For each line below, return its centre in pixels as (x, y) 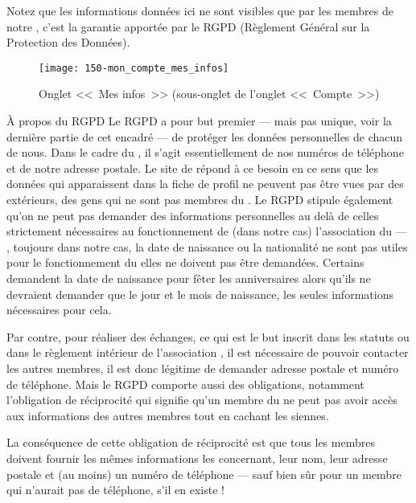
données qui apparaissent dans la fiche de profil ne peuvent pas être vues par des (205, 184)
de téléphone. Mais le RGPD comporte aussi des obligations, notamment (185, 384)
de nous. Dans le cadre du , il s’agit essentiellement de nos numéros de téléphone (205, 152)
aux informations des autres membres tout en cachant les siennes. (168, 415)
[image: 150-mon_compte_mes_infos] (134, 68)
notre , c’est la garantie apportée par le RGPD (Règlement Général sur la (188, 26)
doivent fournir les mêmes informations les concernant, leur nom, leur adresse (197, 458)
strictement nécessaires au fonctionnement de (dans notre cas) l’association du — (207, 231)
